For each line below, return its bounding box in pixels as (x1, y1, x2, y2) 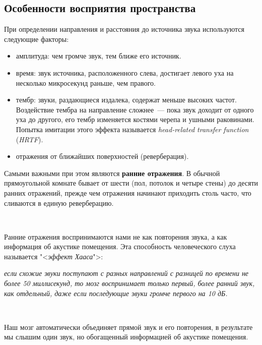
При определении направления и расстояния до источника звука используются (4, 24, 244, 34)
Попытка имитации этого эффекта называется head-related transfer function (16, 124, 249, 134)
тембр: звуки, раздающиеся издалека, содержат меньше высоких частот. (16, 94, 237, 105)
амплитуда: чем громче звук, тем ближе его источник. (16, 50, 181, 61)
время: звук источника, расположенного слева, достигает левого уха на (16, 67, 234, 78)
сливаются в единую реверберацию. (4, 197, 114, 208)
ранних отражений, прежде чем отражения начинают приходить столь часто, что (4, 187, 251, 198)
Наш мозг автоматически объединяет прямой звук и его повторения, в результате (4, 321, 253, 332)
